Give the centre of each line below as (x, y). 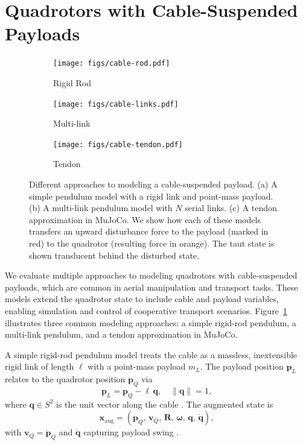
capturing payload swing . (131, 432)
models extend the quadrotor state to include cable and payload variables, (142, 299)
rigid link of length (40, 366)
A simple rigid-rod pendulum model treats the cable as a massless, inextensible (151, 354)
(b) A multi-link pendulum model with (101, 208)
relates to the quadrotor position (65, 379)
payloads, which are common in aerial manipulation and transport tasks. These (151, 287)
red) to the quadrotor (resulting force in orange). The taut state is (152, 243)
